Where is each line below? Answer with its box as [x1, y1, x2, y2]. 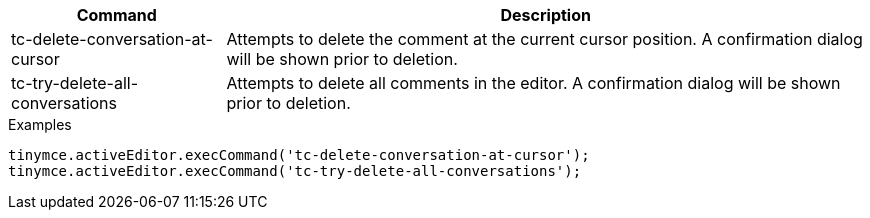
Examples [8, 116, 72, 133]
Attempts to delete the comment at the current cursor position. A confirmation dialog [226, 29, 863, 49]
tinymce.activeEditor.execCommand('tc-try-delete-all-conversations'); [8, 163, 582, 179]
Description [500, 5, 591, 25]
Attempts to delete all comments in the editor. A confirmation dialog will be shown [226, 73, 841, 93]
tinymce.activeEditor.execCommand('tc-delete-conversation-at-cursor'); [8, 147, 590, 163]
